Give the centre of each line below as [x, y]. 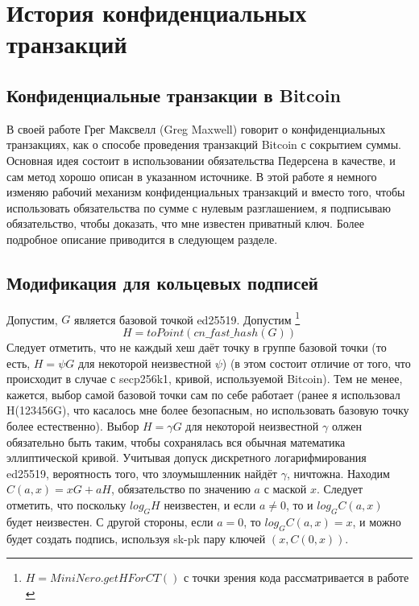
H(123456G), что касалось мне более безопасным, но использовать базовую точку [208, 410]
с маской [285, 489]
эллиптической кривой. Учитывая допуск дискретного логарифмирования [187, 458]
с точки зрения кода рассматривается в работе [296, 577]
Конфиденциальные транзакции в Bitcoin [174, 95]
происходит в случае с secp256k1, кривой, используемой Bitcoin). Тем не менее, [205, 379]
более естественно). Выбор [73, 425]
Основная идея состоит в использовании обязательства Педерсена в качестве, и [201, 160]
